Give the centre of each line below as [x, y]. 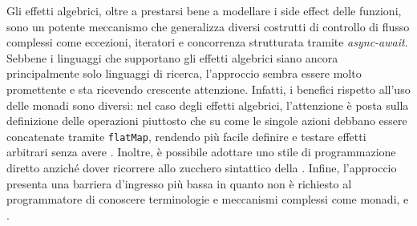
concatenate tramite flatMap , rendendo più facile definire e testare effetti [186, 136]
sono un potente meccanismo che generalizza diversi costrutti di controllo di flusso [208, 26]
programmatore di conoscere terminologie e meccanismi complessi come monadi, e [208, 199]
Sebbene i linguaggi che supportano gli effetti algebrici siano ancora [172, 57]
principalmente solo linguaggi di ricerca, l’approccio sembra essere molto [184, 73]
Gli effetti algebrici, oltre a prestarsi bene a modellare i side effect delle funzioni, [204, 10]
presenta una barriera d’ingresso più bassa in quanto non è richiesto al [179, 183]
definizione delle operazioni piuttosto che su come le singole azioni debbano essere [207, 121]
